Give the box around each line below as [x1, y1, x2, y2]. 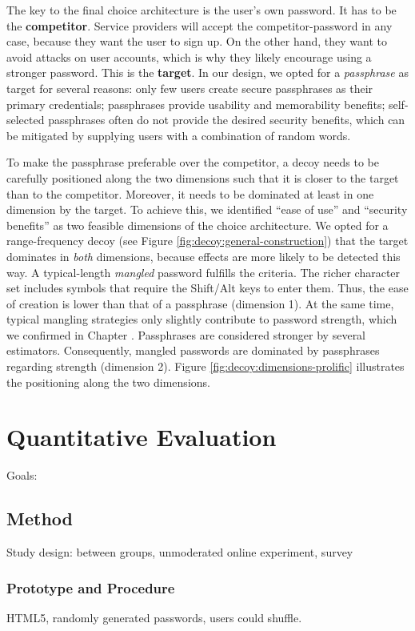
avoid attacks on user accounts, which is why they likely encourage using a [6, 48, 372, 65]
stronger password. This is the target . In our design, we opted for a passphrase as [6, 64, 409, 81]
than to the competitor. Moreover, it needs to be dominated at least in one [6, 185, 374, 202]
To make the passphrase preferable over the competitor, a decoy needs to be [6, 154, 379, 171]
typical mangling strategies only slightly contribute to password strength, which [6, 311, 397, 328]
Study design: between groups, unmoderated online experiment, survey [6, 544, 353, 561]
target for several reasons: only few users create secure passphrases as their [6, 79, 373, 96]
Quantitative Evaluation [6, 420, 277, 453]
